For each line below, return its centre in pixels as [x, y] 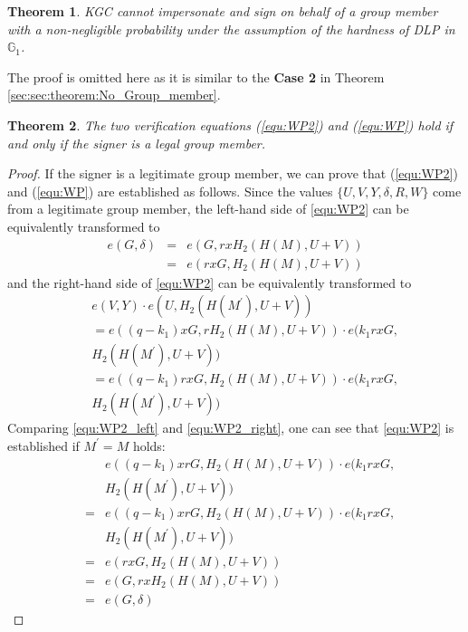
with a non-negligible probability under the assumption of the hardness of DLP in [231, 29]
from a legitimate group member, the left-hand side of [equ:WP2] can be [208, 209]
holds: [149, 445]
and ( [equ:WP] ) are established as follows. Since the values [170, 191]
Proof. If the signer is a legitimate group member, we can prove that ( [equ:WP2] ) [233, 173]
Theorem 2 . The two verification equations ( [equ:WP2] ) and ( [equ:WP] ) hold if [230, 124]
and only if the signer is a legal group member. [137, 143]
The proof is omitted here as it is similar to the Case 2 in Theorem [196, 77]
